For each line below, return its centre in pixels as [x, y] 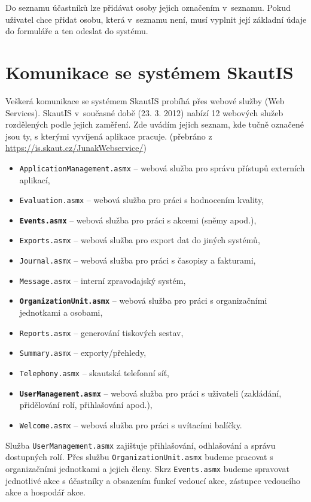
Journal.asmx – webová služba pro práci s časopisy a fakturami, [138, 260]
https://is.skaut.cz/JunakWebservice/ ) [76, 148]
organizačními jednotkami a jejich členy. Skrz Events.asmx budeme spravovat [147, 468]
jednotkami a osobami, [61, 312]
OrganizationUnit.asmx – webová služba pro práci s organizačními [143, 300]
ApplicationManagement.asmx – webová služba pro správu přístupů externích [162, 167]
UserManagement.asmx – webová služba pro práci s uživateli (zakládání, [150, 393]
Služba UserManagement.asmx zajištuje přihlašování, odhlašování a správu [141, 445]
